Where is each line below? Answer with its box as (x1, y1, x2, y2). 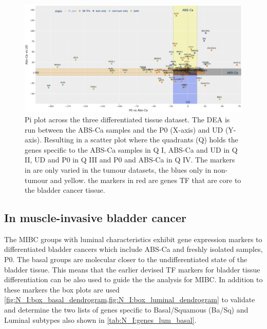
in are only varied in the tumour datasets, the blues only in (25, 164, 212, 175)
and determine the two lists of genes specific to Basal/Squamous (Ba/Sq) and (4, 304, 249, 315)
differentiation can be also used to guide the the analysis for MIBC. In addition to (4, 274, 263, 285)
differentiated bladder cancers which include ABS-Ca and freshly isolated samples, (4, 244, 263, 254)
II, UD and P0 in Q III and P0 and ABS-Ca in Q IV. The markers (25, 154, 235, 165)
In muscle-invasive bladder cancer (4, 210, 186, 226)
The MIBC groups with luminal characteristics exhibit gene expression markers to (4, 233, 262, 244)
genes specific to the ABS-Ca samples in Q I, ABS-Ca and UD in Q (25, 144, 238, 155)
